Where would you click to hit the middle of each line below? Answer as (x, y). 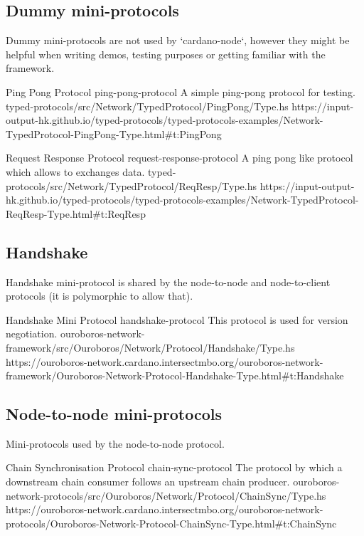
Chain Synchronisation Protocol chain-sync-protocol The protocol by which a (174, 467)
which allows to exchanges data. (75, 171)
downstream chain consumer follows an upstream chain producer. (148, 482)
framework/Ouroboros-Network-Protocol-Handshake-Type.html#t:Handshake (175, 375)
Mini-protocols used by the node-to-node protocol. (115, 443)
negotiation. (32, 333)
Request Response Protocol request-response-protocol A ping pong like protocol (180, 158)
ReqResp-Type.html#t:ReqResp (76, 213)
